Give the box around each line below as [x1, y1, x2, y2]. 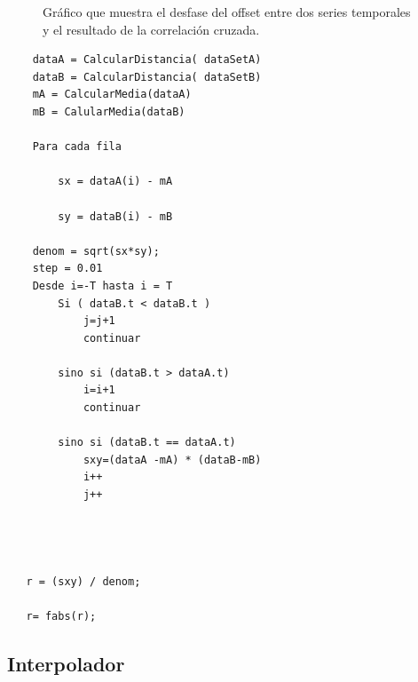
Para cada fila [32, 140, 122, 154]
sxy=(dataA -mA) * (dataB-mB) [83, 453, 262, 466]
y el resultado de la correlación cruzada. [43, 20, 260, 38]
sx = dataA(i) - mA [58, 175, 173, 188]
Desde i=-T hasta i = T [32, 279, 173, 292]
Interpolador [7, 650, 125, 678]
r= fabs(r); [26, 610, 97, 623]
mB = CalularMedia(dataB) [32, 105, 185, 118]
